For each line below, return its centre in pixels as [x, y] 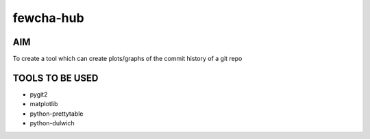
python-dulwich [52, 123]
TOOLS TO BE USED [56, 78]
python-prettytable [57, 114]
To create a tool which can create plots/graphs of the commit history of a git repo [127, 59]
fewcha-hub [49, 18]
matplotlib [44, 104]
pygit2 [39, 94]
